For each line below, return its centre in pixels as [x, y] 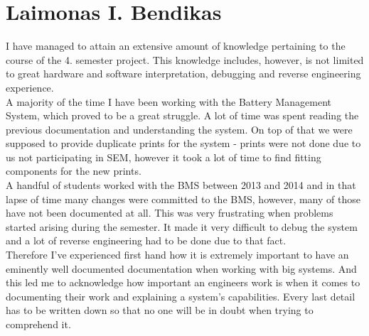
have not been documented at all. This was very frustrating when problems [170, 213]
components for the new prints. [74, 171]
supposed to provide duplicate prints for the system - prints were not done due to [183, 143]
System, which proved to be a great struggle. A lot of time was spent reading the [182, 115]
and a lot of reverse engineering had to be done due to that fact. [146, 240]
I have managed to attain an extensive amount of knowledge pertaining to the [176, 46]
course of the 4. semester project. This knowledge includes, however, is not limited [185, 59]
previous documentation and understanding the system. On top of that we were [179, 129]
